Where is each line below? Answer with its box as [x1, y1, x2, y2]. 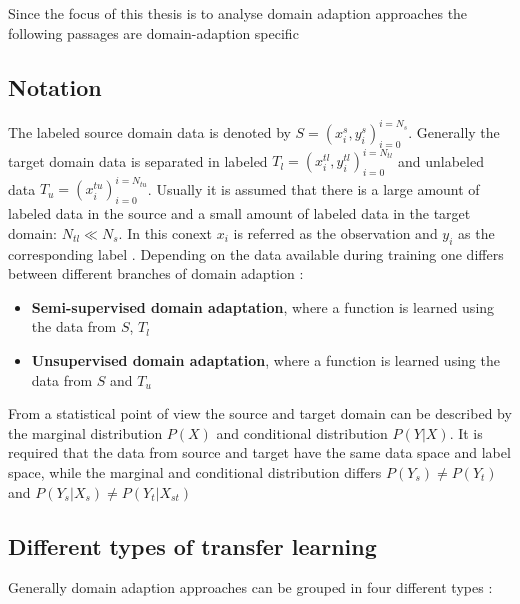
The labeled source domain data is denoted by [8, 121, 291, 142]
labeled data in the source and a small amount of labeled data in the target [8, 203, 471, 224]
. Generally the [408, 121, 500, 142]
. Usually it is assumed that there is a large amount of [147, 178, 480, 199]
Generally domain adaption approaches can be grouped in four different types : [8, 577, 493, 598]
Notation [8, 71, 102, 102]
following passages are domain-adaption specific [8, 22, 299, 43]
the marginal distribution [8, 422, 163, 443]
